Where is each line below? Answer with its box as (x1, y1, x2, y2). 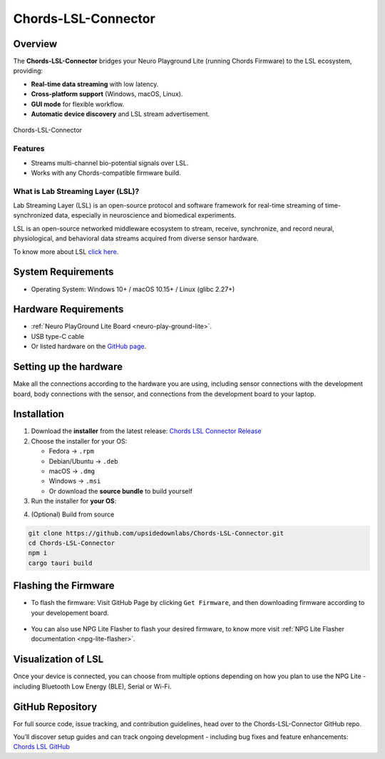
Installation (13, 408, 64, 420)
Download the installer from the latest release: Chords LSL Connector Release (31, 427, 262, 435)
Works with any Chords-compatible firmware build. (31, 168, 181, 177)
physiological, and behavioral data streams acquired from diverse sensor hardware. (13, 234, 260, 243)
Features (13, 143, 45, 153)
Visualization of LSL (13, 653, 104, 666)
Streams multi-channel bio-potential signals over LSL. (31, 158, 189, 167)
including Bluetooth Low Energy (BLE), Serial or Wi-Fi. (13, 682, 172, 691)
